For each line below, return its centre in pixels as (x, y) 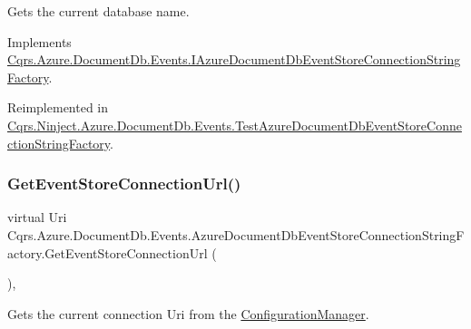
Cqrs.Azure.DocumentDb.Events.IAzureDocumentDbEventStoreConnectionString (234, 59)
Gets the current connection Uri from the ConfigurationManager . (188, 313)
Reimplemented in (58, 107)
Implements (39, 41)
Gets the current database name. (98, 11)
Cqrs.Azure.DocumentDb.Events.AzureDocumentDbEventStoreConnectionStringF (236, 234)
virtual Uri (37, 217)
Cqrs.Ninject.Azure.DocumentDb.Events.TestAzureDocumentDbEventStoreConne (235, 125)
